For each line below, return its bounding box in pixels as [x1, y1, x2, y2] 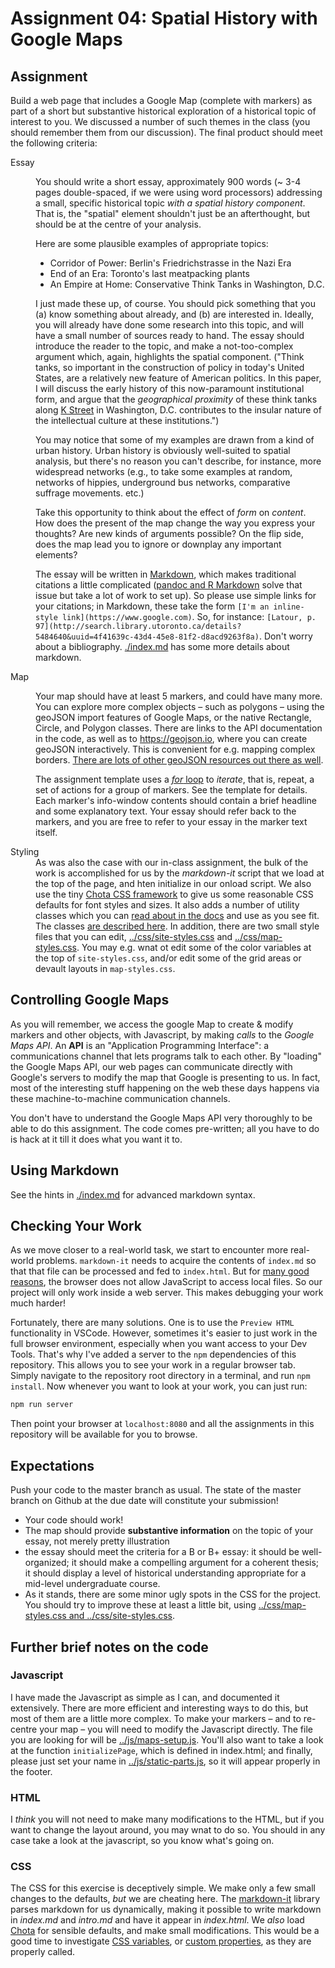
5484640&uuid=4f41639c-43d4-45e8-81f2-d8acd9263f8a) [35, 632, 260, 642]
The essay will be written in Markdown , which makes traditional [35, 568, 297, 580]
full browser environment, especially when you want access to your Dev [10, 1338, 308, 1350]
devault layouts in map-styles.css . [35, 963, 176, 974]
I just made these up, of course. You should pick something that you [35, 298, 316, 309]
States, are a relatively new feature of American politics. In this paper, [35, 372, 322, 384]
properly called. [10, 1946, 76, 1958]
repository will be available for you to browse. [10, 1428, 198, 1441]
